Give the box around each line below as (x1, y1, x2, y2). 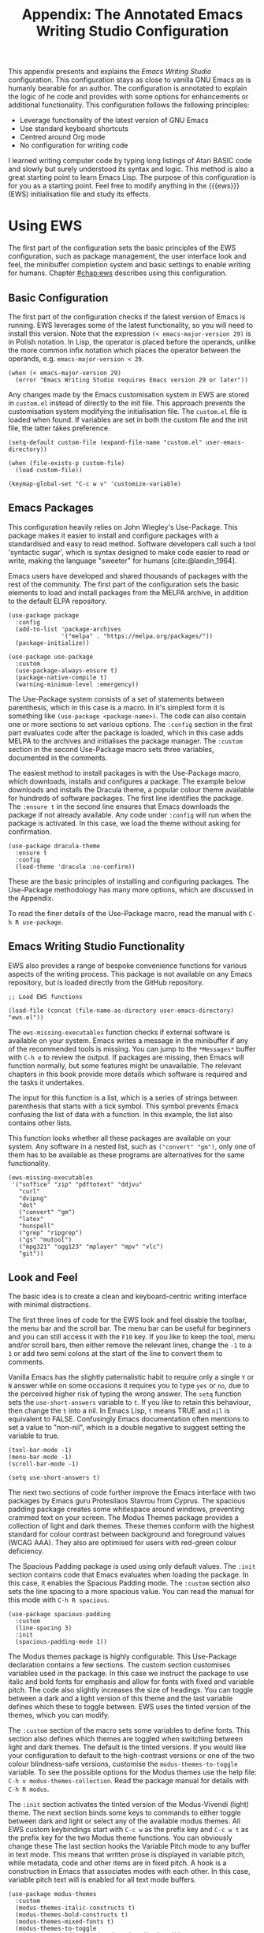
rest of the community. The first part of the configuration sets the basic (8, 579, 240, 589)
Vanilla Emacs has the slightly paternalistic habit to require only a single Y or (8, 1372, 255, 1382)
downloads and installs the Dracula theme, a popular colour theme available (8, 784, 255, 794)
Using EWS (8, 217, 83, 235)
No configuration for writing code (19, 140, 128, 151)
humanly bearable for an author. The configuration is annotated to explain (8, 84, 247, 93)
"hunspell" (18, 1222, 55, 1230)
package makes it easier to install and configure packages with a (8, 531, 219, 540)
